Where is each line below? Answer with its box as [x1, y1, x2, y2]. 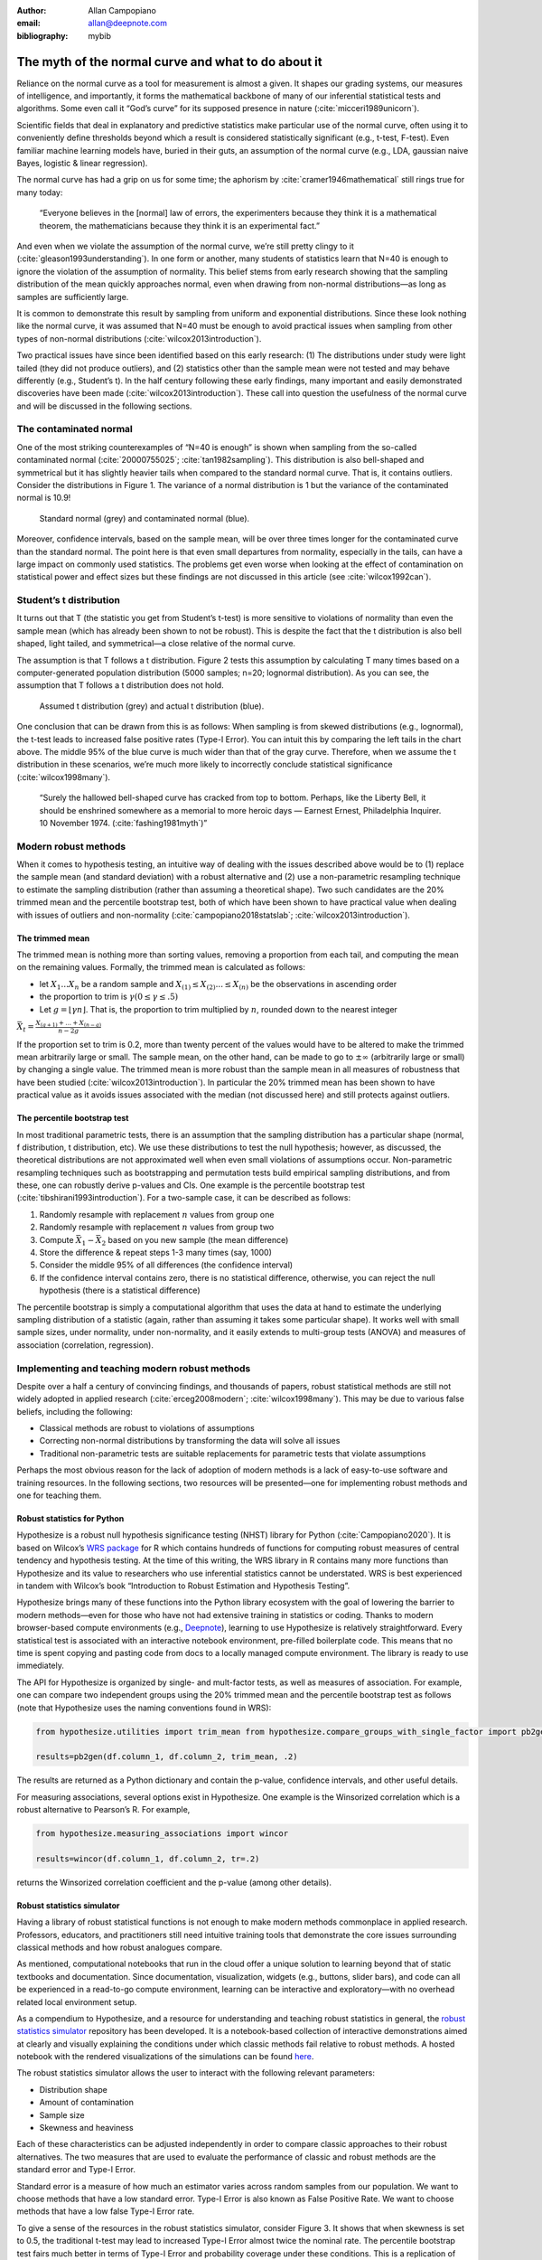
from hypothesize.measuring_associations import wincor [35, 1829, 289, 1839]
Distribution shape [39, 2084, 107, 2095]
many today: [16, 186, 63, 198]
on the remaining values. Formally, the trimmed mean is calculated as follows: [16, 962, 306, 973]
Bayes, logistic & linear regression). [16, 158, 148, 169]
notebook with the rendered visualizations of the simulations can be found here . [16, 2051, 314, 2062]
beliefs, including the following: [16, 1406, 133, 1417]
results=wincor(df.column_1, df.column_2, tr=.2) [35, 1853, 260, 1864]
